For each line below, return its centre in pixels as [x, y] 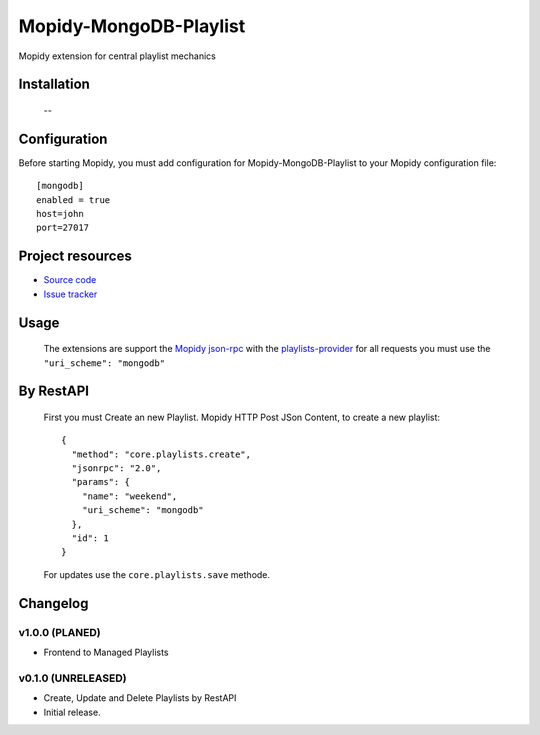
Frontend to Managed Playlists [106, 652]
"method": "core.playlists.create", [161, 454]
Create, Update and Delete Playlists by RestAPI [140, 698]
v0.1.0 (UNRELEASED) [72, 678]
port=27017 [63, 228]
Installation [54, 84]
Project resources [75, 256]
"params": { [100, 482]
